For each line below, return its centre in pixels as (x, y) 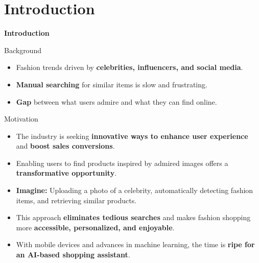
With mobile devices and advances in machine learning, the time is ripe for (135, 244)
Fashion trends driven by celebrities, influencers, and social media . (129, 67)
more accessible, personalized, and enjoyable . (95, 227)
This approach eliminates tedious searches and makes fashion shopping (133, 217)
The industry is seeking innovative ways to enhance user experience (132, 136)
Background (23, 50)
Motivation (21, 119)
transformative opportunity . (66, 173)
